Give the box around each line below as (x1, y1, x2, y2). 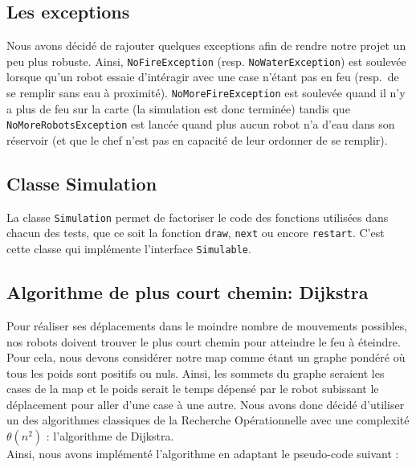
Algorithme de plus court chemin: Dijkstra (6, 280, 369, 305)
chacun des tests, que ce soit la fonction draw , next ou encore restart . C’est (6, 224, 385, 241)
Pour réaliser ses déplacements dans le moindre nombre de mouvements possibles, (6, 317, 408, 334)
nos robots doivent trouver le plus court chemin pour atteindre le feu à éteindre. (6, 333, 401, 350)
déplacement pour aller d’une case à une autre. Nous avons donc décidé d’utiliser (6, 395, 405, 412)
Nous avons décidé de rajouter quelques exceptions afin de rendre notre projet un (6, 37, 406, 54)
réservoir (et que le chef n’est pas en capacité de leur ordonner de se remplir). (6, 131, 388, 148)
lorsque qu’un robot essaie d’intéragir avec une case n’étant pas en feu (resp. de (6, 68, 399, 85)
